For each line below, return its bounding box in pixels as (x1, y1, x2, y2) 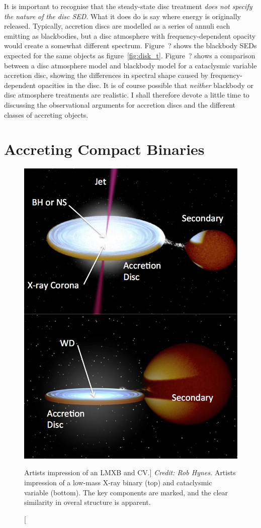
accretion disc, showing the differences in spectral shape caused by (4, 70, 208, 80)
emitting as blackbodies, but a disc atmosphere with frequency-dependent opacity (4, 30, 256, 41)
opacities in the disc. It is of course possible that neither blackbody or (38, 79, 253, 90)
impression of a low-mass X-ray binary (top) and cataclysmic (24, 477, 212, 488)
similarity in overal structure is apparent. (24, 497, 151, 507)
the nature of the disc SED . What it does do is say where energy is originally (4, 11, 241, 21)
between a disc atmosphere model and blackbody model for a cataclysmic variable (4, 60, 257, 70)
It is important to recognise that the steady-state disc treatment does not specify (4, 1, 252, 11)
